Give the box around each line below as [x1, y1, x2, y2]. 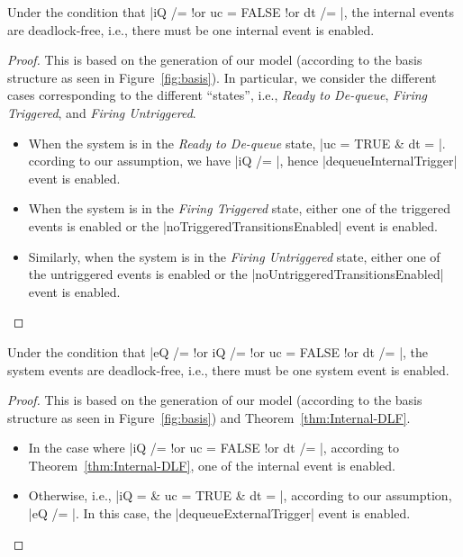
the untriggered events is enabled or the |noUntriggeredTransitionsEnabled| [28, 265, 444, 283]
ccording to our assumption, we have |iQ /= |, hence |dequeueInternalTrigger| [28, 151, 458, 170]
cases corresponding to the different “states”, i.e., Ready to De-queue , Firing [7, 85, 428, 104]
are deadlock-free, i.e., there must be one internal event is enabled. [7, 20, 375, 39]
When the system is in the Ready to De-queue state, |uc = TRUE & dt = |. [28, 133, 446, 152]
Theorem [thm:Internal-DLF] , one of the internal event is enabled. [28, 455, 395, 474]
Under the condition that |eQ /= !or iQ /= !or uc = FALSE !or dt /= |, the [7, 342, 429, 361]
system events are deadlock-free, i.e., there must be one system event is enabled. [7, 360, 449, 379]
